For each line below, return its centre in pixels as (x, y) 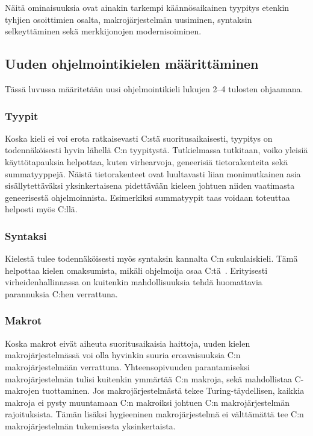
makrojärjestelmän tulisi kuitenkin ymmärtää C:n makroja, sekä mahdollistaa (148, 378)
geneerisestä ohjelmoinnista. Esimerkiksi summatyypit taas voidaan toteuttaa (147, 197)
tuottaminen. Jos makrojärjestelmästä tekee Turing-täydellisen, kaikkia (173, 390)
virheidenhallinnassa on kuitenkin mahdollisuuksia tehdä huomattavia (134, 282)
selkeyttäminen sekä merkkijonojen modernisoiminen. (103, 31)
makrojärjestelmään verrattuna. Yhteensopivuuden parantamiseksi (127, 366)
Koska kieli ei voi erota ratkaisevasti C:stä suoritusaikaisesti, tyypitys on (139, 138)
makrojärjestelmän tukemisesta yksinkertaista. (90, 425)
